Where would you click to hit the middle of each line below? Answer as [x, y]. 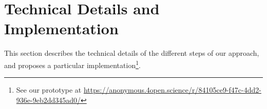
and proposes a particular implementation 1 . [72, 64]
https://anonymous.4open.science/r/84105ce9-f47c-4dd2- [172, 90]
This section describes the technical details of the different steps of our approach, [132, 53]
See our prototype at [49, 90]
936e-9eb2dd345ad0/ [49, 100]
